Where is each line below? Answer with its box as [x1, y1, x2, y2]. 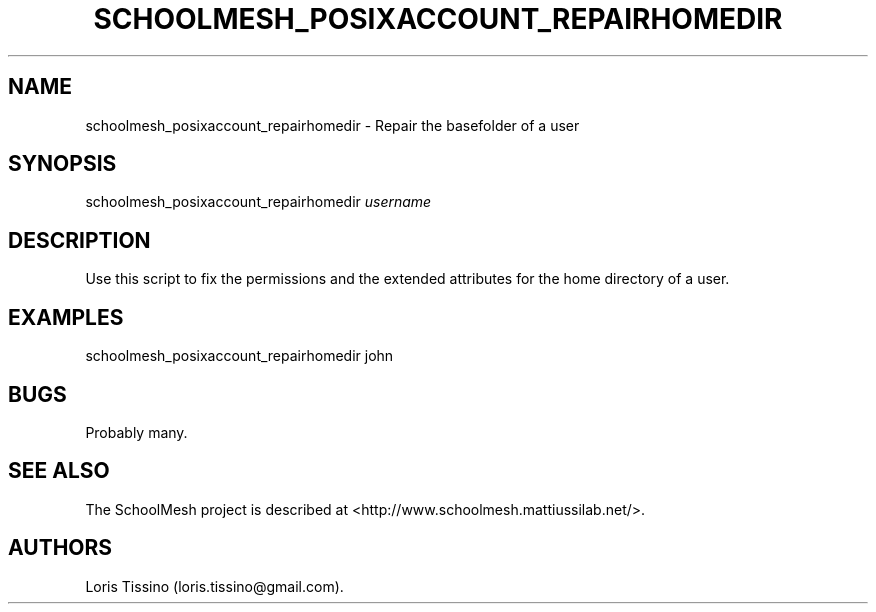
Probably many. [85, 423, 188, 441]
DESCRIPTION [8, 227, 151, 253]
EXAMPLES [8, 304, 124, 330]
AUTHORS [8, 535, 113, 561]
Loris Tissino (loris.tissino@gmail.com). [85, 577, 344, 595]
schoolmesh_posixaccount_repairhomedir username [85, 193, 432, 211]
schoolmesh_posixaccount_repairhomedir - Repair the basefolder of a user [85, 116, 580, 134]
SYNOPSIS [8, 151, 117, 177]
